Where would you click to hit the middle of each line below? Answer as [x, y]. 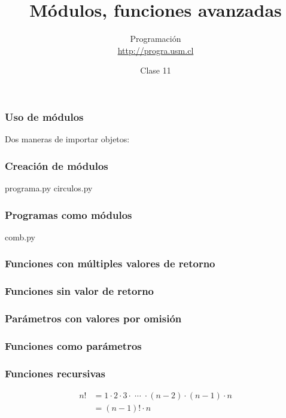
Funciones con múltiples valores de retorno [110, 263]
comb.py [20, 237]
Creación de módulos [57, 165]
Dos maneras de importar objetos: [67, 139]
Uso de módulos [44, 116]
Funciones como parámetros [73, 345]
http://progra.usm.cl [156, 50]
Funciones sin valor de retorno [80, 291]
